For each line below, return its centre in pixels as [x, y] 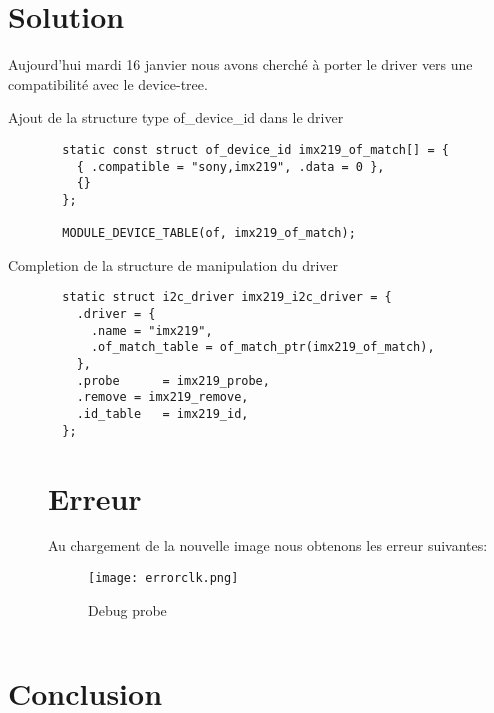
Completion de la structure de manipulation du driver [173, 264]
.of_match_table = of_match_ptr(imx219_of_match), [262, 347]
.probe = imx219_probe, [173, 380]
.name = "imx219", [151, 330]
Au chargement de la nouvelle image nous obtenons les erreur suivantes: [268, 545]
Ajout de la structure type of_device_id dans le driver [176, 117]
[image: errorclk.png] [163, 578]
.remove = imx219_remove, [162, 397]
